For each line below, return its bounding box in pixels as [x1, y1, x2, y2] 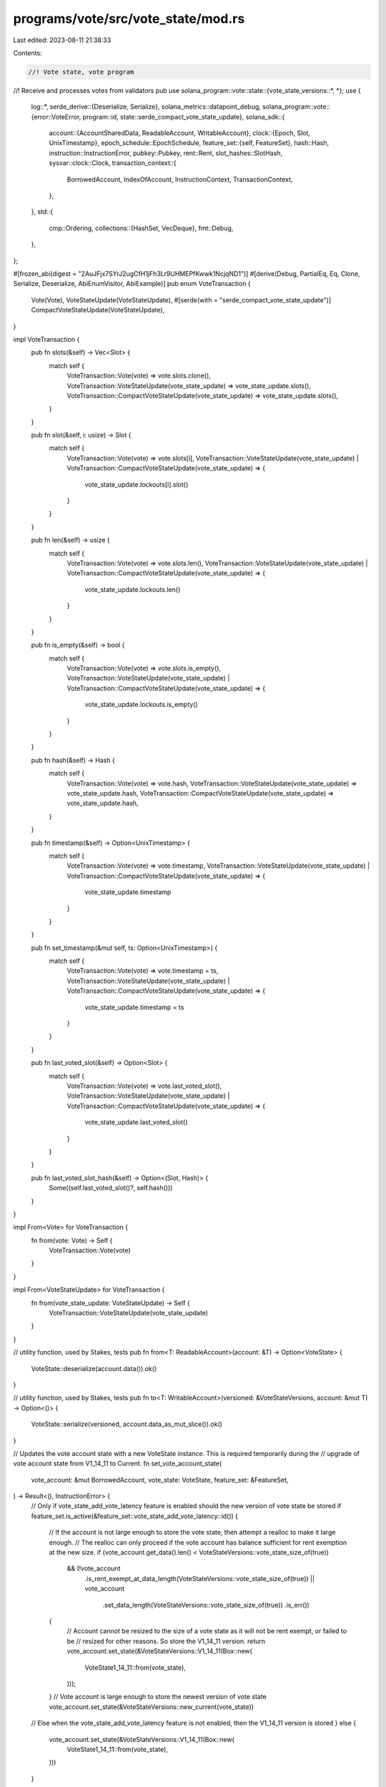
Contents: [13, 49, 42, 57]
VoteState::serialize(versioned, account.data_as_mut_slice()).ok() [31, 1420, 223, 1429]
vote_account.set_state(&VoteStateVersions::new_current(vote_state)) [49, 1702, 254, 1711]
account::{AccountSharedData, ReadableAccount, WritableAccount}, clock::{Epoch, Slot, [49, 129, 311, 137]
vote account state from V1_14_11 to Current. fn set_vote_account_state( [13, 1459, 222, 1468]
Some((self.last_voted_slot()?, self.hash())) [49, 1184, 173, 1192]
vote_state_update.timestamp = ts [84, 1003, 184, 1011]
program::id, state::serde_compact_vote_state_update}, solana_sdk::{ [82, 112, 285, 121]
